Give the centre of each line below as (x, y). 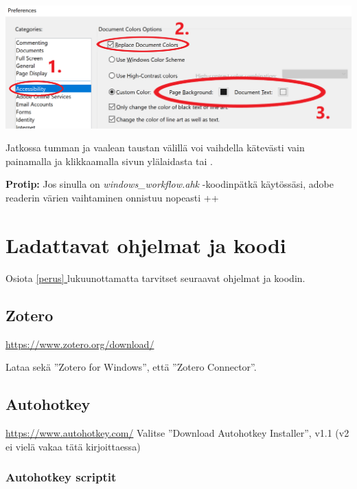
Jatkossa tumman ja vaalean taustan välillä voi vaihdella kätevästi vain (155, 148)
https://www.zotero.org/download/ (80, 344)
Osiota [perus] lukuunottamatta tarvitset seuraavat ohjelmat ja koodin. (156, 278)
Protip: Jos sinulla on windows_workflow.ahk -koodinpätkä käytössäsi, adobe (170, 184)
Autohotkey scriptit (61, 477)
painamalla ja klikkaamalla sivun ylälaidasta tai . (109, 161)
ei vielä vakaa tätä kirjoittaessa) (73, 446)
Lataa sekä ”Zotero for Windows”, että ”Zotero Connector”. (131, 367)
